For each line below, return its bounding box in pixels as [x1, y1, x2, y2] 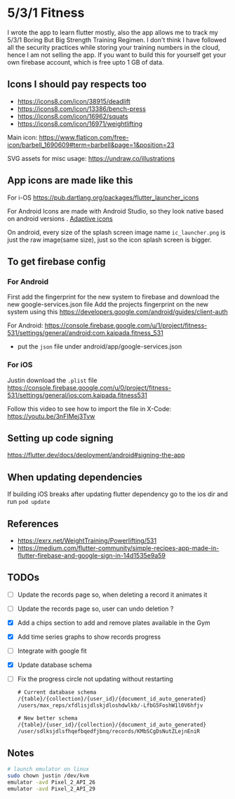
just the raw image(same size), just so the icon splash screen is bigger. [7, 235, 212, 244]
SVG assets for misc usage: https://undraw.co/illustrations [7, 154, 175, 162]
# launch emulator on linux [7, 766, 90, 773]
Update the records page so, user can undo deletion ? [17, 604, 174, 613]
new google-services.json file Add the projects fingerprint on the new [7, 300, 209, 308]
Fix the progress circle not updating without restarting [17, 675, 173, 683]
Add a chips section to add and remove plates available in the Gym [17, 618, 210, 627]
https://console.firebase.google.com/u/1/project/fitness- [44, 321, 208, 330]
